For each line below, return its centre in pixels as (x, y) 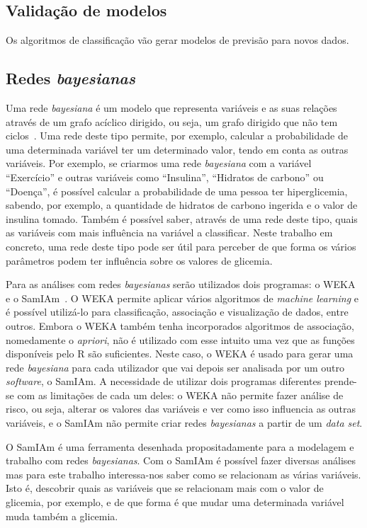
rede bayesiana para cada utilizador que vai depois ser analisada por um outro (175, 367)
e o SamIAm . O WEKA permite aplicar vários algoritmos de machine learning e (182, 298)
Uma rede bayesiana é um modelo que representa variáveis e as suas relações (171, 108)
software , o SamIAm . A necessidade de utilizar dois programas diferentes (164, 381)
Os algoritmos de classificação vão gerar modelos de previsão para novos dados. (177, 40)
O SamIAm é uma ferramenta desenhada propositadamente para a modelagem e (180, 446)
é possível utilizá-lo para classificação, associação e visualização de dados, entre (177, 312)
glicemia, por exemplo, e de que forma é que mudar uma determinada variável (175, 502)
